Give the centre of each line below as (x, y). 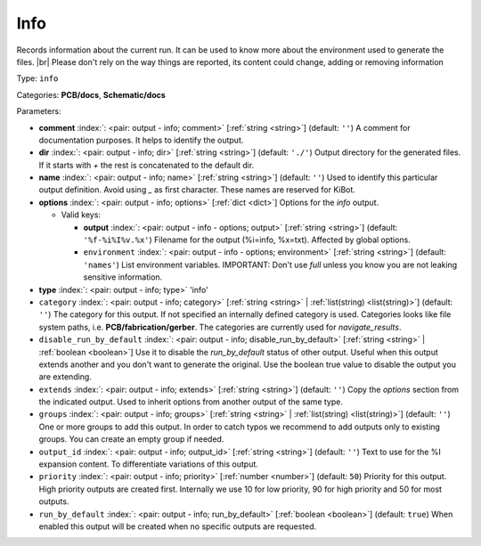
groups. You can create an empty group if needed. (131, 439)
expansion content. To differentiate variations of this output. (148, 464)
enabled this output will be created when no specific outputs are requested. (178, 526)
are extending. (65, 377)
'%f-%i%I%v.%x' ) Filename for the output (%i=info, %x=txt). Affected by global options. (247, 240)
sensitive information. (123, 277)
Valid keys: (81, 215)
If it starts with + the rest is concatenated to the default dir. (147, 165)
